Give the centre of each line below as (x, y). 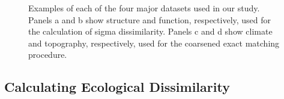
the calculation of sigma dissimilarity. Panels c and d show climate (150, 31)
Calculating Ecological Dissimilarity (117, 87)
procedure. (48, 55)
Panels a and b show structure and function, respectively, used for (150, 19)
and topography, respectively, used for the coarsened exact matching (154, 43)
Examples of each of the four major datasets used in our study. (144, 8)
